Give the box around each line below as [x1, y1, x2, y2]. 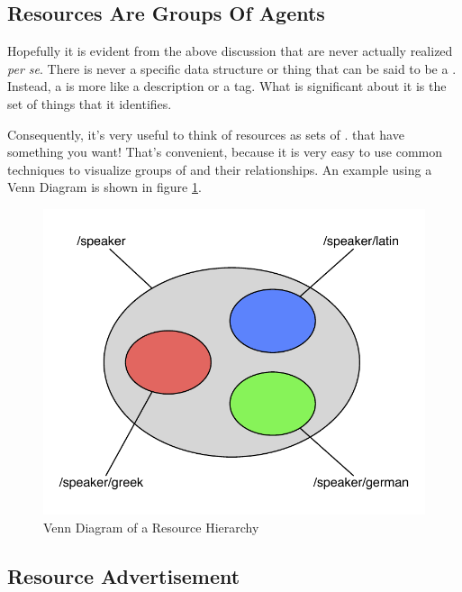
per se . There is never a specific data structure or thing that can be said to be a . [7, 59, 457, 77]
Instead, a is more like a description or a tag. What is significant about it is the [7, 77, 447, 96]
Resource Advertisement [7, 561, 240, 589]
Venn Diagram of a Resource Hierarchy [43, 517, 259, 536]
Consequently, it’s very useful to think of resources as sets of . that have [7, 124, 404, 143]
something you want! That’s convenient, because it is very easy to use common [7, 142, 443, 161]
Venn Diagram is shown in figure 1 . [7, 178, 202, 196]
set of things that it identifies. [7, 94, 172, 113]
